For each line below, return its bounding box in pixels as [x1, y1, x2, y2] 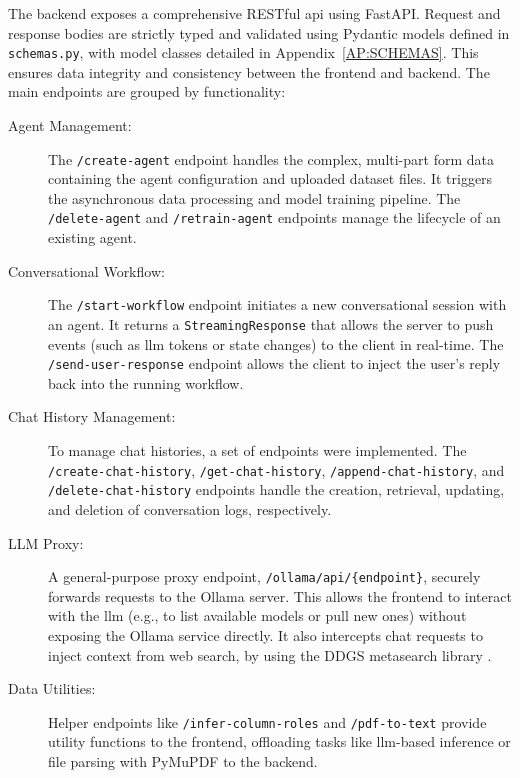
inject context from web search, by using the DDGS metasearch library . [48, 644, 492, 665]
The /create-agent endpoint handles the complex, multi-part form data [48, 148, 494, 169]
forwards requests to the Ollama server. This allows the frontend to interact [48, 585, 512, 606]
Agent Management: [8, 115, 132, 136]
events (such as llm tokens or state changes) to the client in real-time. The [48, 333, 504, 354]
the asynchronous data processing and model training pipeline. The [48, 187, 461, 208]
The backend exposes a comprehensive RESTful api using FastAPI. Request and [8, 3, 501, 23]
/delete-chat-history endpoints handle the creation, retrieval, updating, [48, 479, 505, 500]
